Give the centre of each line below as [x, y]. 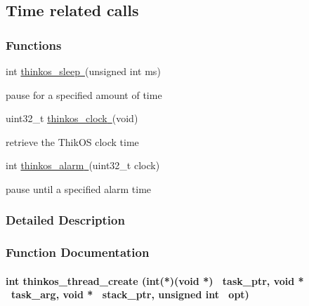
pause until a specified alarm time [79, 188]
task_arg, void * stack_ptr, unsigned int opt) [130, 294]
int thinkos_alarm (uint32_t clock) [83, 165]
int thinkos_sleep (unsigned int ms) [83, 71]
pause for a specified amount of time [84, 94]
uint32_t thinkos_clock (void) [72, 118]
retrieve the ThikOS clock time [72, 141]
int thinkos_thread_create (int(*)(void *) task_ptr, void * [155, 280]
